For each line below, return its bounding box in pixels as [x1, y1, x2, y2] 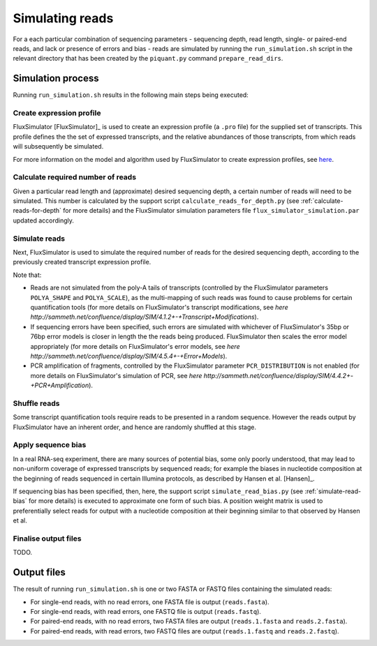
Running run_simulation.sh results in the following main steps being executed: [13, 91, 249, 99]
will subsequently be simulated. [13, 142, 104, 151]
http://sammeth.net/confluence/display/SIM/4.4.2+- [203, 371, 354, 380]
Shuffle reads [13, 398, 60, 408]
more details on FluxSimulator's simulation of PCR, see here [30, 371, 202, 380]
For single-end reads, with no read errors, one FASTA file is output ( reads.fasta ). [30, 597, 269, 606]
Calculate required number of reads [13, 172, 136, 182]
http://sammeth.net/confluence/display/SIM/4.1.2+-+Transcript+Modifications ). [30, 313, 259, 321]
